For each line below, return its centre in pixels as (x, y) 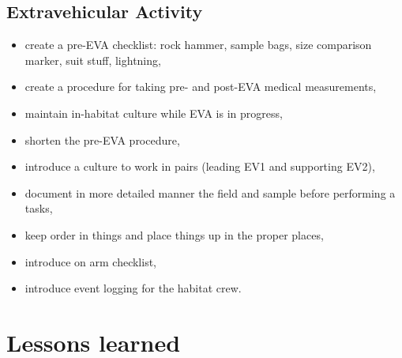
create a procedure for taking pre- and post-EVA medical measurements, (201, 87)
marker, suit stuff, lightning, (93, 60)
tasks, (39, 208)
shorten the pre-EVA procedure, (102, 139)
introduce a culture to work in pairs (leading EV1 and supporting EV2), (200, 166)
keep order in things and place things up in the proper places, (174, 234)
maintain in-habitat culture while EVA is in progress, (154, 113)
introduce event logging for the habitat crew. (133, 288)
